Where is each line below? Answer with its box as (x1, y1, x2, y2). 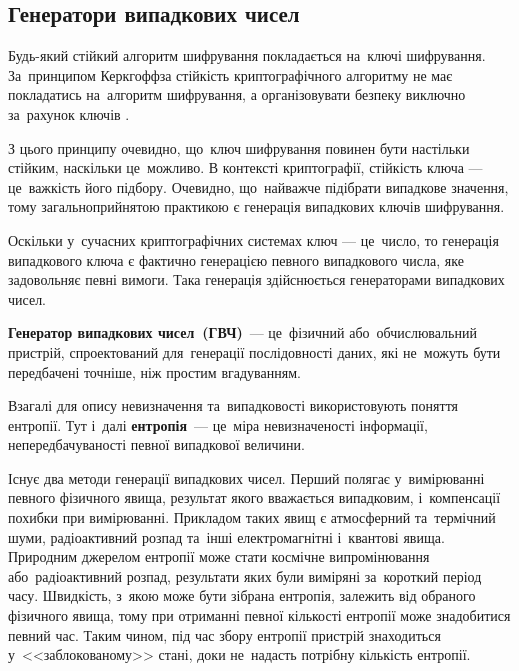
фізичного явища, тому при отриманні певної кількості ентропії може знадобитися (8, 605, 511, 626)
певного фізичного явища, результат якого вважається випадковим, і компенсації (8, 487, 501, 508)
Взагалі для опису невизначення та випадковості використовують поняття (8, 395, 459, 416)
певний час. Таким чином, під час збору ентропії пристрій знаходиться (8, 624, 441, 645)
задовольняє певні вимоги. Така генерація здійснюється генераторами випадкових (8, 269, 505, 290)
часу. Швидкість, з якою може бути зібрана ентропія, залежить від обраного (8, 585, 476, 606)
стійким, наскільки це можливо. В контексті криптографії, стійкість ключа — (8, 157, 483, 178)
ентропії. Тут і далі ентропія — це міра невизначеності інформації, (8, 414, 428, 435)
